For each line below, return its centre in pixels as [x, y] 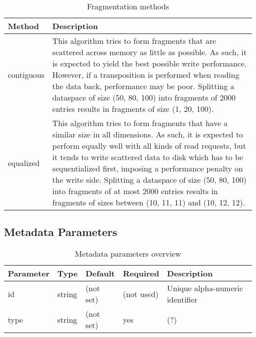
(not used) [141, 294]
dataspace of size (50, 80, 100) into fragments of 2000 [144, 97]
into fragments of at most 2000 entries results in [135, 191]
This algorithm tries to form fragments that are [134, 41]
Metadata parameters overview [128, 254]
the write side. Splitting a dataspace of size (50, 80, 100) [149, 180]
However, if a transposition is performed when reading [146, 75]
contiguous [26, 75]
